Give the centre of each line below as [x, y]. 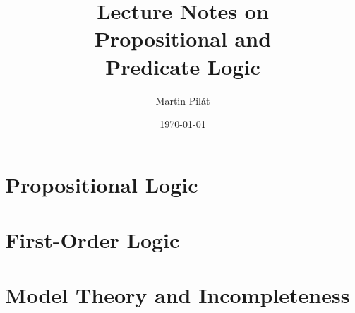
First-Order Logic [92, 240]
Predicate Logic [183, 66]
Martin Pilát [183, 100]
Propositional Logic [102, 184]
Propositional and [183, 39]
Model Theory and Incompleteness [177, 295]
